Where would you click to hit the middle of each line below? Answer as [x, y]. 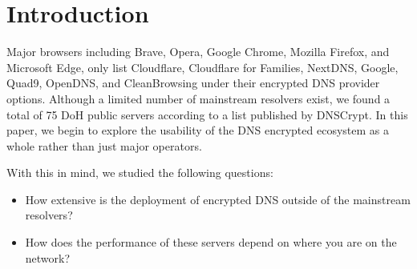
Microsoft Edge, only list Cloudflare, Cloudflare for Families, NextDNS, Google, [202, 67]
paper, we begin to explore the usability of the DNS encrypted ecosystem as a [198, 130]
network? [48, 257]
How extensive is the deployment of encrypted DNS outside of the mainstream [218, 199]
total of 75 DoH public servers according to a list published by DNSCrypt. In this [207, 114]
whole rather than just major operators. [104, 145]
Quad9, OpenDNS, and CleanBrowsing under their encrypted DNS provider [193, 83]
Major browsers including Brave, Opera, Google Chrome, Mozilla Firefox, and [198, 52]
